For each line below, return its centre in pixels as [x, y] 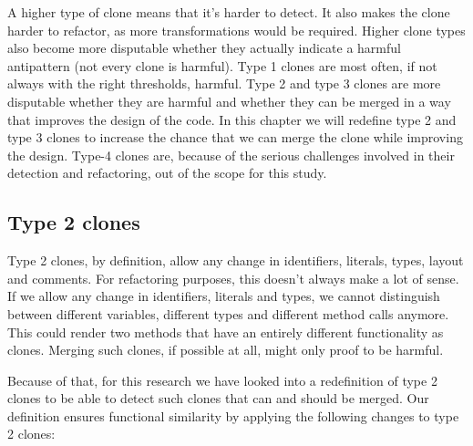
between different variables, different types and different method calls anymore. [228, 313]
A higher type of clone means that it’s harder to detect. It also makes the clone [229, 12]
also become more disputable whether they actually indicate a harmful [204, 48]
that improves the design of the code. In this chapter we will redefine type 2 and [232, 119]
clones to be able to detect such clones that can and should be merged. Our [218, 398]
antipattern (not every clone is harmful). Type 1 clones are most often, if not [222, 65]
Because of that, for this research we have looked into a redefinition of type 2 [222, 380]
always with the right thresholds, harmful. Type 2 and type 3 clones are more [224, 83]
